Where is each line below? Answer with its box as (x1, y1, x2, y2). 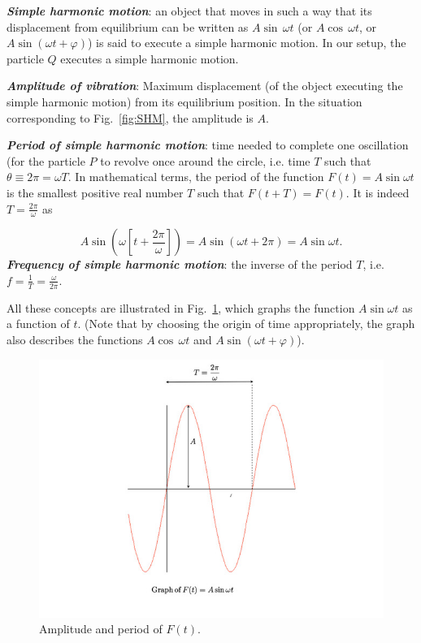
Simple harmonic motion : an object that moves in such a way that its (7, 2, 372, 19)
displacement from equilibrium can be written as (7, 18, 249, 35)
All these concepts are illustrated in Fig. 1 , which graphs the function (7, 299, 355, 316)
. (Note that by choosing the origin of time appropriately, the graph (77, 315, 415, 332)
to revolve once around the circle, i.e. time (100, 152, 310, 169)
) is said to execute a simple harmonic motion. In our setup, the (87, 34, 406, 51)
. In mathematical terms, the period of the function (67, 168, 324, 185)
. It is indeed (345, 183, 410, 201)
